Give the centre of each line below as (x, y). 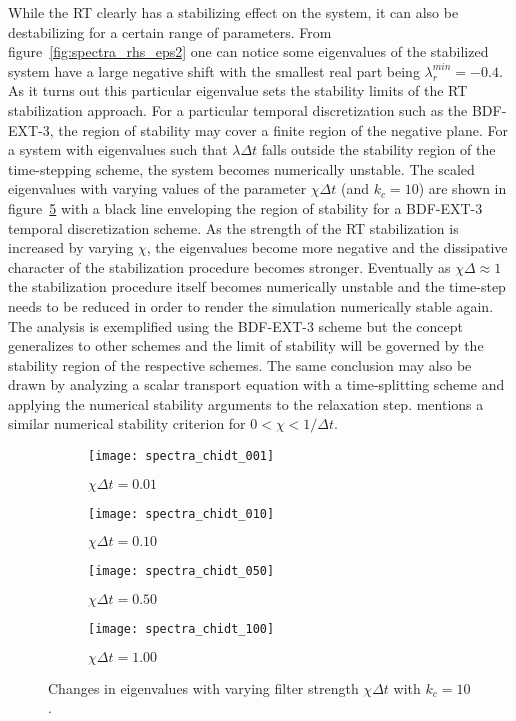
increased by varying (71, 247)
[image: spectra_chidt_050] (181, 571)
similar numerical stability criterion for (127, 423)
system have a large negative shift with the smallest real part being (214, 70)
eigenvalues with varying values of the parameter (157, 188)
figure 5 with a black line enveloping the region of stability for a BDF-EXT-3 (245, 207)
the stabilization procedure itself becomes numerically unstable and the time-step (257, 286)
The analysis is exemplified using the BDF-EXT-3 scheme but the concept (235, 325)
